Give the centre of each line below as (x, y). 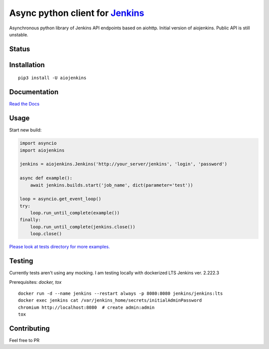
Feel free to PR (24, 340)
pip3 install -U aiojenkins (52, 78)
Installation (27, 65)
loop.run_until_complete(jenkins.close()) (83, 227)
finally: (30, 220)
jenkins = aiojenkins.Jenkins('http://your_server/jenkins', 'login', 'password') (124, 164)
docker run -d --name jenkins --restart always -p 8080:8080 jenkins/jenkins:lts (121, 293)
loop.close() (46, 234)
